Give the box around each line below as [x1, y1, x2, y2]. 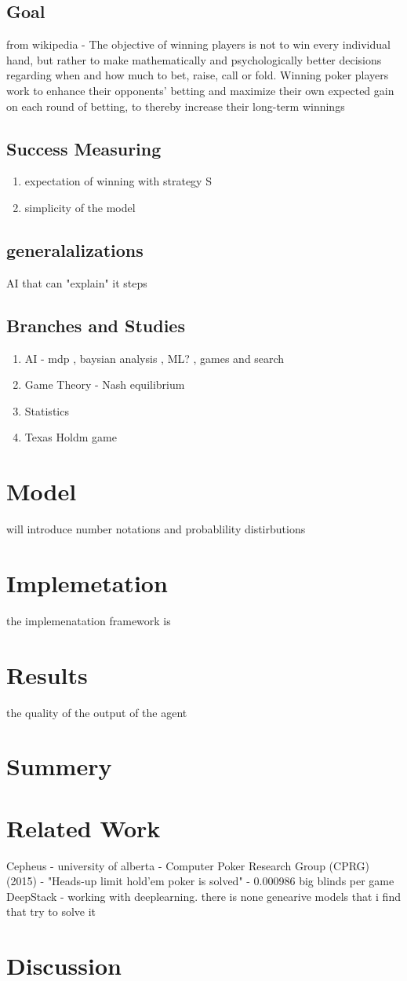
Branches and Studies [6, 313, 185, 337]
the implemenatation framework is [6, 612, 171, 628]
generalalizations [6, 237, 144, 262]
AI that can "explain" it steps [6, 274, 147, 291]
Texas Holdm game [24, 429, 117, 445]
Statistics [24, 402, 69, 419]
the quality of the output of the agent [6, 704, 187, 720]
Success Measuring [6, 136, 162, 160]
